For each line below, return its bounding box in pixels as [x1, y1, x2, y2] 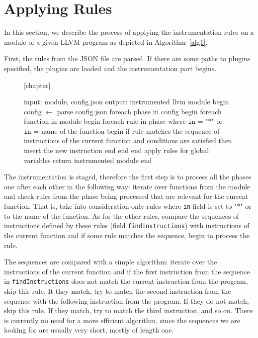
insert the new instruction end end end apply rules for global [24, 145, 209, 156]
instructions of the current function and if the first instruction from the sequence [4, 266, 250, 276]
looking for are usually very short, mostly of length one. [4, 325, 174, 335]
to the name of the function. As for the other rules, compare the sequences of [4, 210, 239, 221]
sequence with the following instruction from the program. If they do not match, [4, 295, 249, 306]
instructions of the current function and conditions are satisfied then [24, 135, 232, 146]
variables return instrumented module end [24, 155, 152, 165]
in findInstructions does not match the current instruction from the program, [4, 276, 248, 286]
